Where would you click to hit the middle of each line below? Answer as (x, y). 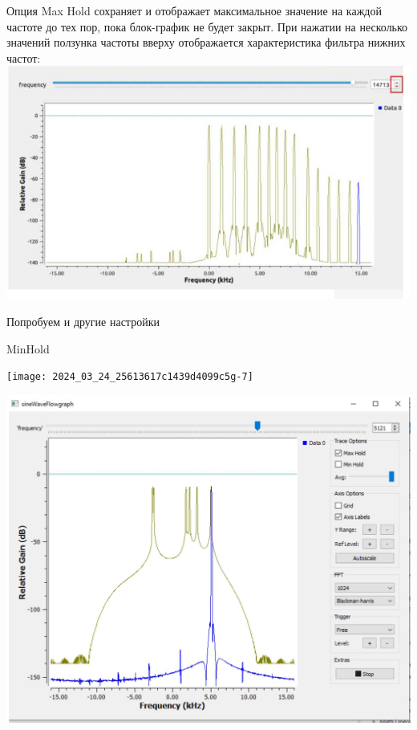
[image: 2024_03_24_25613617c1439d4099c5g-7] (130, 377)
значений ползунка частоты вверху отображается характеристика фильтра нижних (206, 42)
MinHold (28, 348)
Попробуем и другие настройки (83, 321)
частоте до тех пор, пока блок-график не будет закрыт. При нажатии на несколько (207, 26)
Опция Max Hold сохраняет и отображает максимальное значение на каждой (194, 10)
